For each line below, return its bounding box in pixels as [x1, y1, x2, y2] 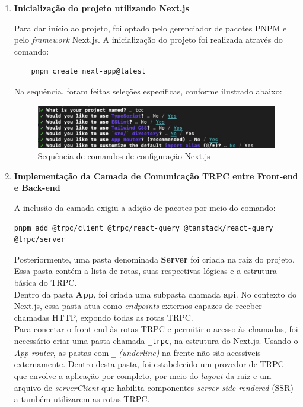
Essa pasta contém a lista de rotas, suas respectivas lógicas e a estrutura [14, 264, 278, 277]
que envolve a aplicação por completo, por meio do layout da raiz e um [14, 369, 272, 381]
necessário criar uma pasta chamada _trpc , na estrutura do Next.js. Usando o [14, 335, 298, 346]
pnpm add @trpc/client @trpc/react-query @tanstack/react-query [14, 223, 273, 232]
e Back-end [14, 181, 60, 194]
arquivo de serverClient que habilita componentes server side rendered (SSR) [14, 381, 294, 393]
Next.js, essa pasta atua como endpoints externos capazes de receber [14, 299, 262, 312]
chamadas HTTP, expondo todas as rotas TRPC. [14, 311, 193, 323]
